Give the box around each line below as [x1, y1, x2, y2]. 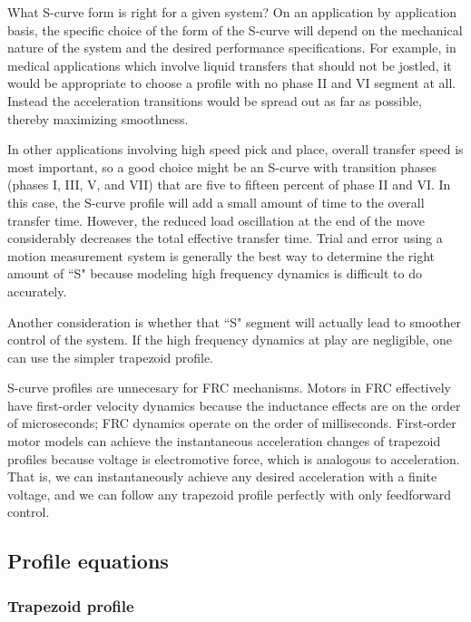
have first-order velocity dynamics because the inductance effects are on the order [7, 395, 461, 414]
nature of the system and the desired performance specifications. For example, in [7, 38, 456, 57]
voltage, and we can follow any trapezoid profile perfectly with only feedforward [7, 484, 452, 503]
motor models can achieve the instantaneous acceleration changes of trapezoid [7, 432, 441, 451]
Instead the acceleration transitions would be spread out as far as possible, [7, 91, 422, 110]
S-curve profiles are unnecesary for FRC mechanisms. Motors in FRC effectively [7, 378, 452, 397]
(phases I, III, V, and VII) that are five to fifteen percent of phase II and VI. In [7, 175, 451, 194]
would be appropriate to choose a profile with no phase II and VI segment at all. [7, 73, 456, 92]
